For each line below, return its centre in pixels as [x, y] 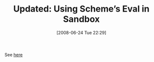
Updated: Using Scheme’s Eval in [81, 9]
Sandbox [81, 19]
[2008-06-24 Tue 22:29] [81, 32]
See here [14, 55]
